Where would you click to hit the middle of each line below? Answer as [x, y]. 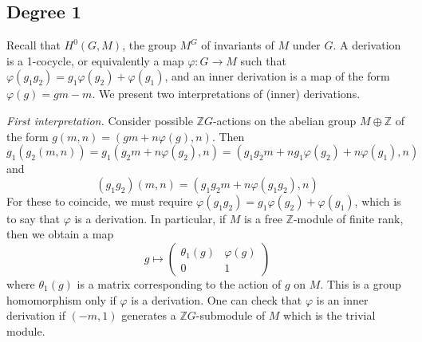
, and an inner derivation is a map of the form [277, 76]
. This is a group [361, 283]
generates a [149, 315]
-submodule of [231, 315]
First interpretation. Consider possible [100, 120]
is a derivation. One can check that [217, 299]
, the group [149, 45]
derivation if [36, 315]
